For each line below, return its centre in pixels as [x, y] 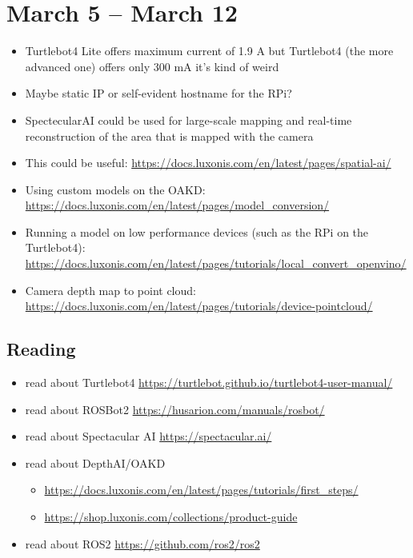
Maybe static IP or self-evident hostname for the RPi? [158, 93]
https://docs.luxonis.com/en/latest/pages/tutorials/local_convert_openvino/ [216, 263]
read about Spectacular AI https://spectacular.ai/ [148, 436]
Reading [41, 349]
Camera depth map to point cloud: [110, 290]
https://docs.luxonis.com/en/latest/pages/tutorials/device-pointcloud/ [199, 306]
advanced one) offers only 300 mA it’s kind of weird [152, 66]
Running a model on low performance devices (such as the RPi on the [197, 231]
